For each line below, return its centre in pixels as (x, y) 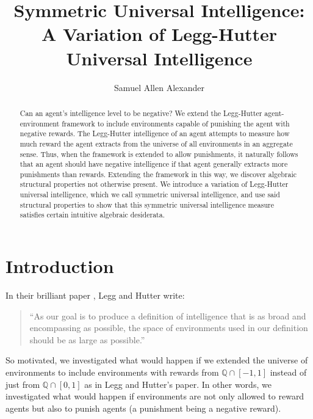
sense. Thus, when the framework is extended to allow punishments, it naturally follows (159, 154)
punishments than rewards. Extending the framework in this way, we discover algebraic (158, 174)
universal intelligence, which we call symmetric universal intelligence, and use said (150, 195)
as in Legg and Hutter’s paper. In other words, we (178, 384)
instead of (288, 372)
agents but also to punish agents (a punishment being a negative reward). (143, 408)
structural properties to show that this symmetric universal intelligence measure (147, 204)
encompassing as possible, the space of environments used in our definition (169, 328)
